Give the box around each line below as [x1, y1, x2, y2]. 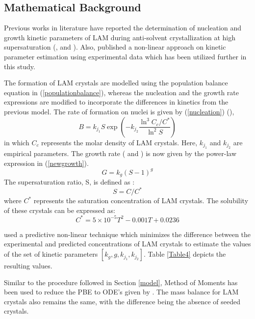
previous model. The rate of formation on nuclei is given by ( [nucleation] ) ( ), [4, 106, 234, 116]
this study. [4, 61, 35, 71]
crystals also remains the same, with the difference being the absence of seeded [4, 296, 241, 306]
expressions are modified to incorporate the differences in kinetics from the [4, 97, 229, 107]
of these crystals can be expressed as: [4, 205, 115, 215]
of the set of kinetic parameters [4, 249, 98, 259]
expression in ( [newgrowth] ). [4, 158, 89, 168]
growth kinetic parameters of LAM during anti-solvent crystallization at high [4, 32, 235, 42]
